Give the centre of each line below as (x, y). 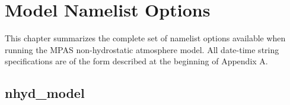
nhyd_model (45, 93)
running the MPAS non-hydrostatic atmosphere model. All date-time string (142, 49)
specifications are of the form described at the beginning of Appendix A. (136, 61)
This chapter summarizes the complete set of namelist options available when (145, 38)
